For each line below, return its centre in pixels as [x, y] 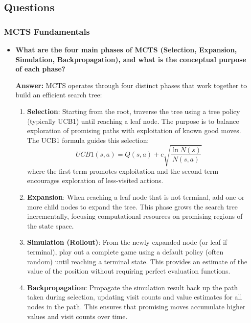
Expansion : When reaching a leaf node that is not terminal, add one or [136, 197]
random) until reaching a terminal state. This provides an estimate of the [137, 261]
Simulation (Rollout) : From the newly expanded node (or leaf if [127, 242]
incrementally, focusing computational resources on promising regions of [135, 216]
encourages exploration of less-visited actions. [95, 180]
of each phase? [40, 69]
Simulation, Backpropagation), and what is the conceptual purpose [131, 59]
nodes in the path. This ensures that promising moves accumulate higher [136, 307]
